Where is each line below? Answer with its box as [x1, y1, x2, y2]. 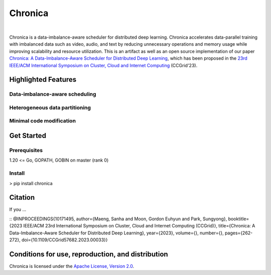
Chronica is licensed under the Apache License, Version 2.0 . [9, 263, 134, 269]
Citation [9, 193, 35, 202]
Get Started [9, 131, 46, 140]
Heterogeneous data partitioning [9, 104, 91, 111]
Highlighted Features [9, 75, 77, 84]
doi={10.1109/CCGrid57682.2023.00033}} [21, 236, 108, 243]
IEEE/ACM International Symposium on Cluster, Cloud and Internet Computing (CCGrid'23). [9, 62, 198, 68]
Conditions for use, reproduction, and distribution [9, 250, 168, 258]
